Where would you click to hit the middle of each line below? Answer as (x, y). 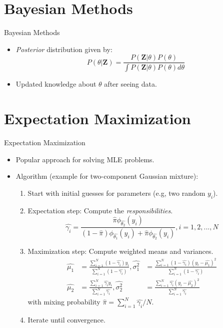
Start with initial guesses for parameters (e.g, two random (116, 193)
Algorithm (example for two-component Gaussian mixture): (107, 176)
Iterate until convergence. (66, 320)
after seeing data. (130, 84)
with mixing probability (64, 302)
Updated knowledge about (56, 84)
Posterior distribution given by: (64, 49)
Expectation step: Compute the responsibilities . (100, 210)
